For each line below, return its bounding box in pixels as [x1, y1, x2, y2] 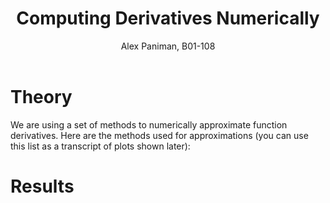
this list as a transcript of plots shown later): [10, 140, 191, 152]
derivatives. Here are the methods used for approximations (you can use [10, 129, 309, 141]
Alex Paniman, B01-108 [120, 40, 216, 52]
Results [10, 175, 75, 197]
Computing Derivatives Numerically [16, 7, 320, 30]
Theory [10, 85, 73, 108]
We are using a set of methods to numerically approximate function [10, 118, 288, 131]
